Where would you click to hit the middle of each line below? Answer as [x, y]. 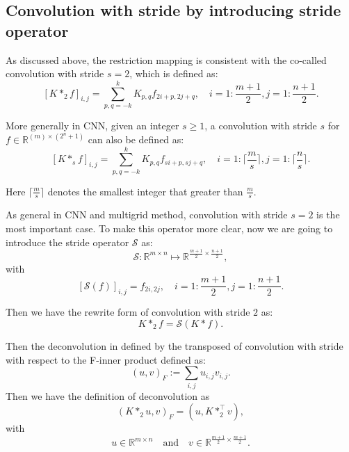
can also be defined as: [136, 139]
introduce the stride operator [67, 242]
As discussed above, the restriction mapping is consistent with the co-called [166, 59]
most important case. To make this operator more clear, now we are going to [169, 228]
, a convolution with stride [261, 125]
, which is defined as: [174, 73]
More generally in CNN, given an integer [92, 125]
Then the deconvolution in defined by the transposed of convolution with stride [174, 346]
